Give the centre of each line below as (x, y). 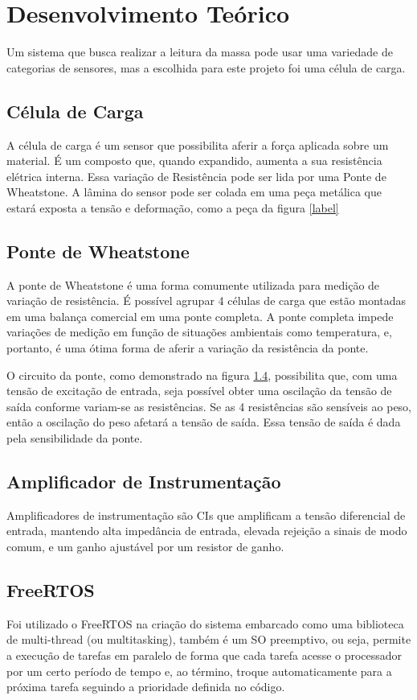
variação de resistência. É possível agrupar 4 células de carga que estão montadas (206, 301)
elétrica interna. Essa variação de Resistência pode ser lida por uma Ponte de (196, 176)
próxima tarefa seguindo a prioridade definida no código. (146, 687)
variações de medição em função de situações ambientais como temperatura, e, (199, 332)
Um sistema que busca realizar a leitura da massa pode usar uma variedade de (200, 52)
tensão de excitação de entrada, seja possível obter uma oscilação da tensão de (199, 391)
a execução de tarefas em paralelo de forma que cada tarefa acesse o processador (204, 655)
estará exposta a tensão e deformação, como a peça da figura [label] (173, 207)
